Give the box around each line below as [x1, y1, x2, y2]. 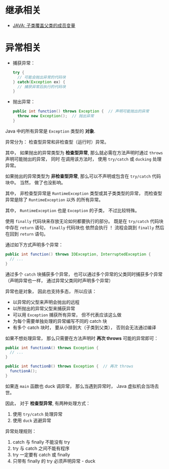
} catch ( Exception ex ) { [12, 79, 65, 84]
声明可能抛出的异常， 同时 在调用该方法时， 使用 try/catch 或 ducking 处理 [5, 156, 162, 162]
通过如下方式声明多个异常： [5, 242, 63, 248]
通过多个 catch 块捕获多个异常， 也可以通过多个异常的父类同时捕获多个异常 [5, 271, 163, 277]
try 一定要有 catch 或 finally [12, 451, 70, 457]
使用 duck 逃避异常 [12, 417, 52, 423]
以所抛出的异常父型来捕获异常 [12, 305, 75, 311]
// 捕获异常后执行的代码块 [17, 84, 66, 89]
